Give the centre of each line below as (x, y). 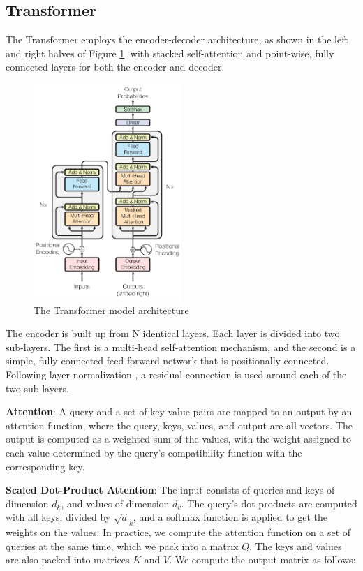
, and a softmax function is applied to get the (230, 517)
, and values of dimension (115, 503)
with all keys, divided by (58, 517)
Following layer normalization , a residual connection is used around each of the (176, 375)
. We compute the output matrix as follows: (262, 559)
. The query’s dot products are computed (269, 503)
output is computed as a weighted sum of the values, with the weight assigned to (179, 439)
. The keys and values (296, 546)
